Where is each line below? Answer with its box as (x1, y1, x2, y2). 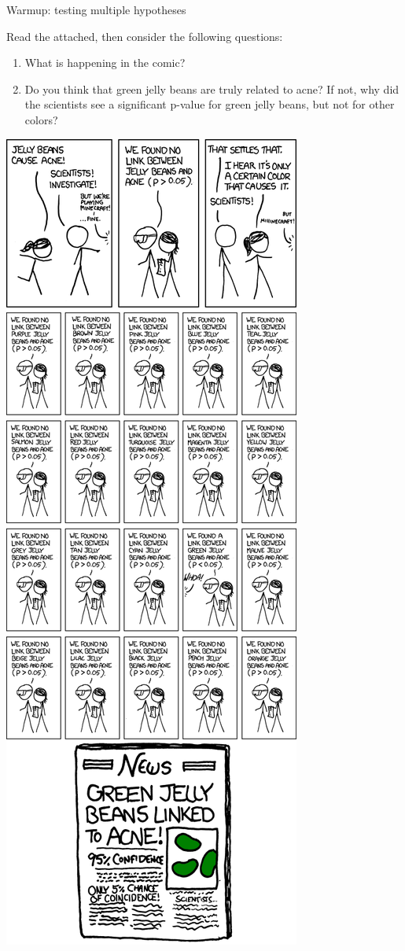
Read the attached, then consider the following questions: (6, 28, 283, 44)
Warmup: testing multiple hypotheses (6, 2, 186, 17)
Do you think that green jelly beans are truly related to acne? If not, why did (24, 80, 399, 97)
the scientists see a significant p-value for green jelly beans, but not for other (24, 96, 395, 112)
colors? (24, 111, 58, 127)
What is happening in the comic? (24, 54, 186, 71)
